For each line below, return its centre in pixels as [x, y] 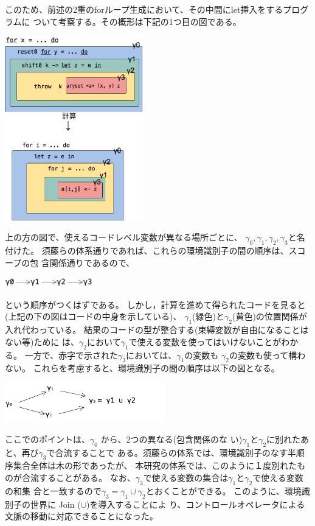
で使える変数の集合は [186, 478]
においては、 [151, 355]
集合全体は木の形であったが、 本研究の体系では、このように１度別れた [155, 465]
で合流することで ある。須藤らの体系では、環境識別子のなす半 [171, 452]
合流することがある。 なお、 [78, 478]
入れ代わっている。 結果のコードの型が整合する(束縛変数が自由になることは [157, 330]
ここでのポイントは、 [47, 439]
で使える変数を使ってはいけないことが [205, 341]
